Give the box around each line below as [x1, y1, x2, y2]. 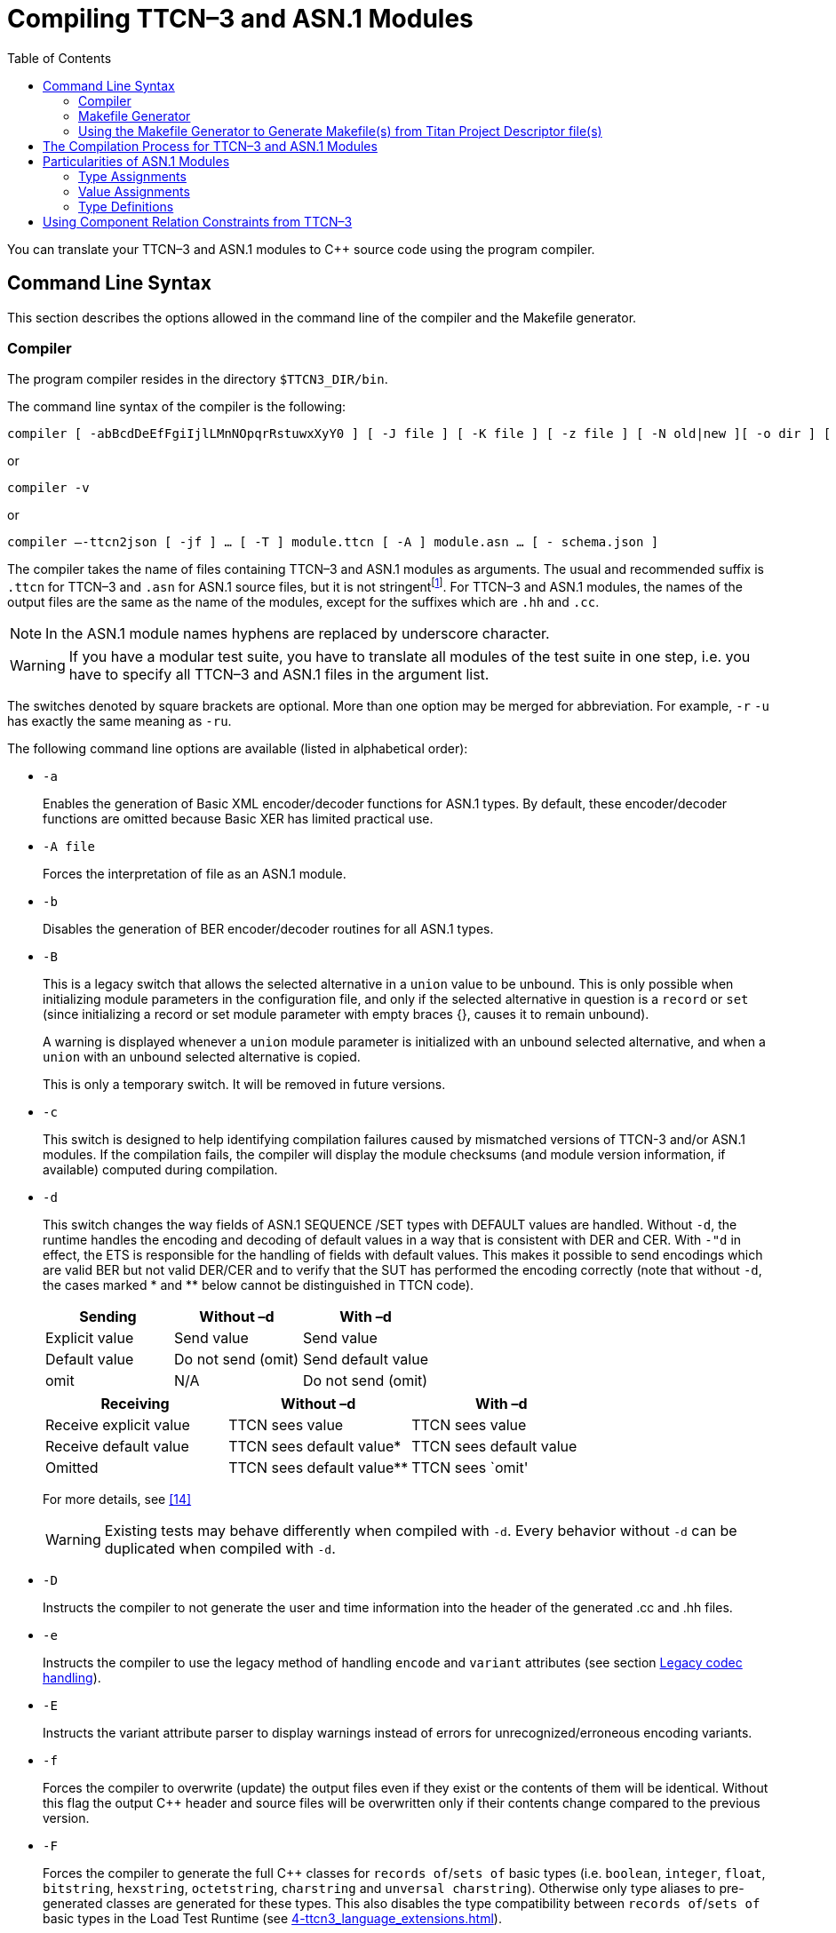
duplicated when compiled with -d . [104, 1539, 336, 1557]
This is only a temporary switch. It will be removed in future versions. [43, 1077, 446, 1092]
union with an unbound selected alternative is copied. [43, 1049, 361, 1064]
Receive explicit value [45, 1416, 190, 1434]
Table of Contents [7, 50, 112, 66]
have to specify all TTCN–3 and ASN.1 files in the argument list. [68, 665, 490, 683]
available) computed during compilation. [43, 1162, 278, 1177]
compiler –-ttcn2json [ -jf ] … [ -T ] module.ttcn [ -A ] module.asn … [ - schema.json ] [7, 535, 659, 550]
